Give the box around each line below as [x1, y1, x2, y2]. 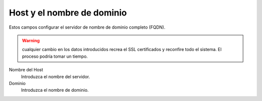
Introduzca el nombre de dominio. [21, 87, 89, 93]
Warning [22, 37, 40, 43]
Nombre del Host [9, 67, 43, 73]
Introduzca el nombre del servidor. [21, 73, 90, 80]
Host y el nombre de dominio [9, 7, 127, 18]
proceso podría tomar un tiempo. [22, 53, 88, 59]
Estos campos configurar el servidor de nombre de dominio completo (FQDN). [9, 24, 165, 30]
